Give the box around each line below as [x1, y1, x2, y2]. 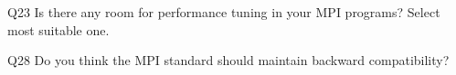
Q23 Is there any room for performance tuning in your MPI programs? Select [7, 3, 440, 21]
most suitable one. [7, 20, 110, 39]
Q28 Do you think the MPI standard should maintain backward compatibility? [7, 51, 450, 70]
